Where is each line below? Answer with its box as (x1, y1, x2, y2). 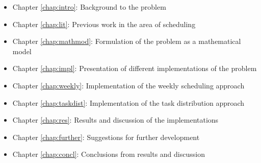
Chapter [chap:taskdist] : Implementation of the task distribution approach (12, 97, 245, 108)
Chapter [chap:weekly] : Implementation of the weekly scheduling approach (12, 80, 245, 90)
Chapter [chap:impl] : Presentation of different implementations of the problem (12, 63, 257, 74)
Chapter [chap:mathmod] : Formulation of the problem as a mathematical (12, 36, 241, 46)
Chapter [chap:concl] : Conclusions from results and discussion (12, 149, 205, 159)
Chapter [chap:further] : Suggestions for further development (12, 131, 200, 142)
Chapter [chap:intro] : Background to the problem (12, 2, 166, 12)
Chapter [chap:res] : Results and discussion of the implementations (12, 114, 219, 125)
